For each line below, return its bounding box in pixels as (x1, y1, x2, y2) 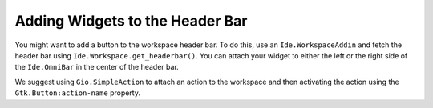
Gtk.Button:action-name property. (14, 88, 140, 98)
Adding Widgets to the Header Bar (14, 12, 248, 30)
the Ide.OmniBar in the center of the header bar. (14, 62, 180, 72)
